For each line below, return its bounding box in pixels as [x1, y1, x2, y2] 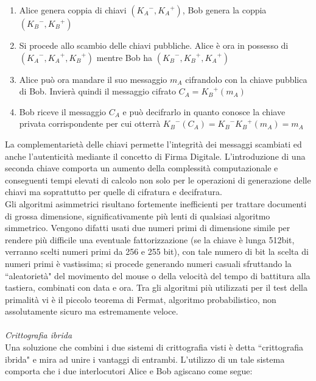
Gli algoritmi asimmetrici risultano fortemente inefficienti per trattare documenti [5, 197, 307, 210]
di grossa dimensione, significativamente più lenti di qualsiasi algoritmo [5, 209, 270, 222]
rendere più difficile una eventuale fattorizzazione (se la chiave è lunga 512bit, [5, 233, 295, 246]
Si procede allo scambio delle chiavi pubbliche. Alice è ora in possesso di [19, 39, 289, 51]
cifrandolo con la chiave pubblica [185, 73, 307, 85]
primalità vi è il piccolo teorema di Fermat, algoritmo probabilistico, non [5, 293, 276, 305]
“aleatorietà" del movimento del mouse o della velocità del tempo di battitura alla [5, 269, 311, 282]
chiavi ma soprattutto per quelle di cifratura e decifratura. [5, 185, 222, 198]
